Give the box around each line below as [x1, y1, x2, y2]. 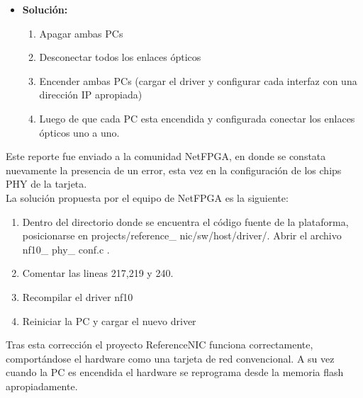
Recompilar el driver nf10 [22, 289, 133, 304]
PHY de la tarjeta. [6, 176, 87, 191]
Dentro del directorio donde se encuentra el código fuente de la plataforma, [22, 214, 349, 229]
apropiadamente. [6, 378, 78, 393]
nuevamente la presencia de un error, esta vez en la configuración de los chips [6, 162, 342, 177]
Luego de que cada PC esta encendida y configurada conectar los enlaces [39, 110, 355, 125]
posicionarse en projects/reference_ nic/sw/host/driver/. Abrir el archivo [22, 228, 342, 243]
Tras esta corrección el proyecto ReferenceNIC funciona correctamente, [6, 337, 313, 352]
